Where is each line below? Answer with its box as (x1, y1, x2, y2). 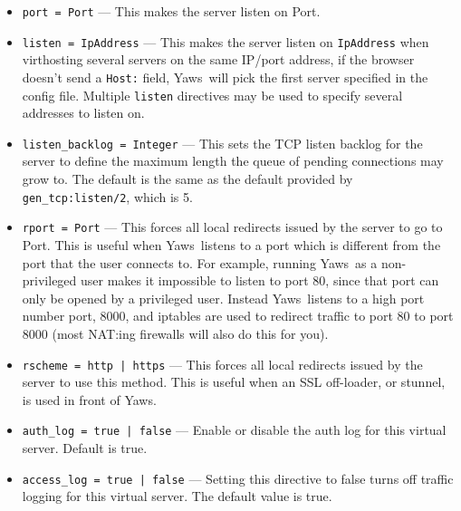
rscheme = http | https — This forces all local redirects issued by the (22, 354, 423, 373)
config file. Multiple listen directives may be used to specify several (22, 85, 403, 104)
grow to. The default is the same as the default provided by (22, 169, 353, 188)
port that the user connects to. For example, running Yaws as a (22, 253, 378, 272)
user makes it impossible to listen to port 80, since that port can (81, 271, 439, 290)
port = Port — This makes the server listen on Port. (22, 2, 321, 20)
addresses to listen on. (22, 103, 145, 122)
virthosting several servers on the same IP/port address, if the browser (22, 50, 415, 69)
